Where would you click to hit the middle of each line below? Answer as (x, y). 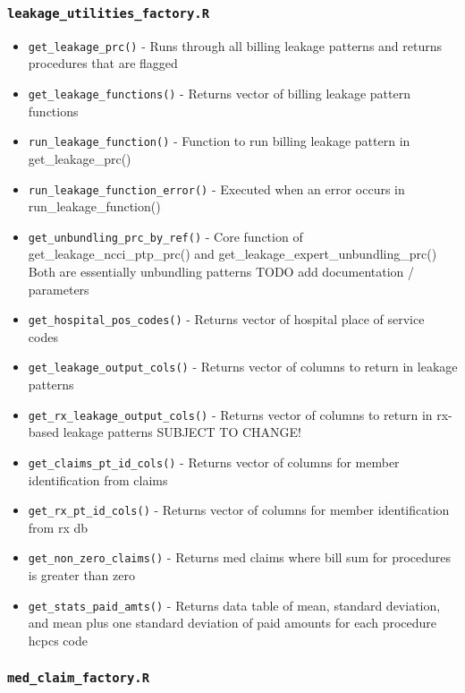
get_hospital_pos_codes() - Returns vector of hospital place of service (226, 319)
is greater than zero (81, 575)
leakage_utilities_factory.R (109, 13)
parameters (59, 289)
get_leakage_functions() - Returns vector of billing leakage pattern (219, 94)
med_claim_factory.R (79, 678)
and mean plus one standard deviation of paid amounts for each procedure (232, 623)
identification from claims (98, 479)
